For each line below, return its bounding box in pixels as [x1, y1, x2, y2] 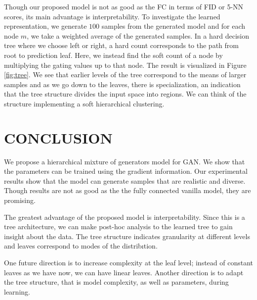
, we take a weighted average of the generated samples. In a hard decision [27, 30, 249, 41]
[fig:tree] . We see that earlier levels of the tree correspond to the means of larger [4, 69, 247, 80]
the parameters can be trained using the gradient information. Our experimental [4, 166, 248, 176]
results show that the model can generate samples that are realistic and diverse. [4, 175, 246, 186]
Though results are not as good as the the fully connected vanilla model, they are [4, 185, 251, 196]
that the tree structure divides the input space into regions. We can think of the [4, 89, 247, 99]
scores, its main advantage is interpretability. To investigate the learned [4, 11, 220, 21]
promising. [4, 195, 36, 205]
